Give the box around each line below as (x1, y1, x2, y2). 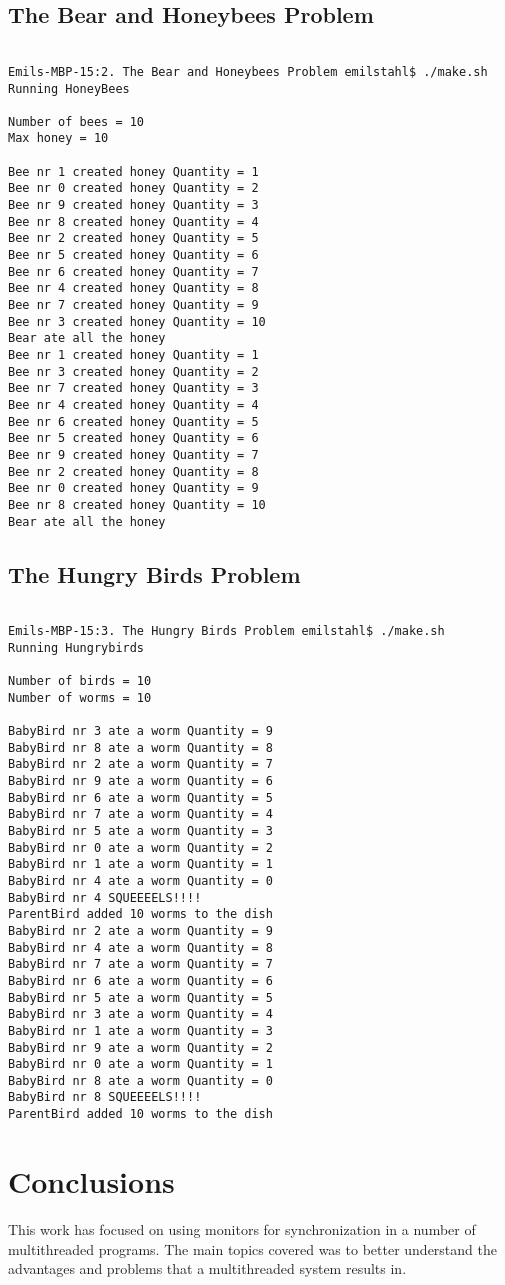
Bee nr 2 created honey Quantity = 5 (8, 231, 259, 246)
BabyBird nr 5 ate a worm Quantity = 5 (8, 990, 273, 1005)
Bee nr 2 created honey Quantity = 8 (8, 464, 259, 479)
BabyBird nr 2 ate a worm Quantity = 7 (8, 757, 273, 772)
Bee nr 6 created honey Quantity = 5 (8, 414, 259, 429)
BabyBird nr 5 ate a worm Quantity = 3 (8, 823, 273, 838)
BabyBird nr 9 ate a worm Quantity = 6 (8, 774, 273, 788)
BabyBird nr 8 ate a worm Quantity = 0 (8, 1073, 273, 1088)
